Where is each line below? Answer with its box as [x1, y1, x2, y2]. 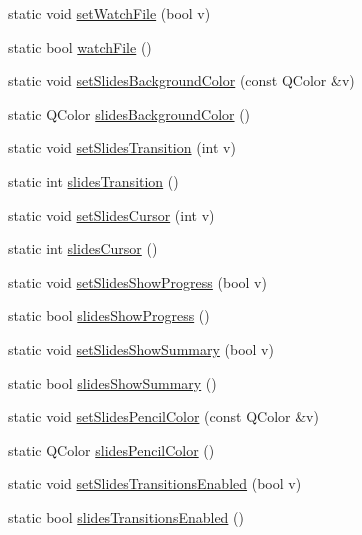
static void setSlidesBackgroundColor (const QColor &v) [8, 70, 355, 91]
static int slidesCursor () [8, 238, 158, 259]
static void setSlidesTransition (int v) [8, 137, 236, 158]
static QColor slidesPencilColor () [8, 439, 215, 460]
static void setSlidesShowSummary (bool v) [8, 338, 274, 359]
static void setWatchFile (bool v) [8, 3, 211, 23]
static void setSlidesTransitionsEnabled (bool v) [8, 473, 302, 494]
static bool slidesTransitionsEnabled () [8, 506, 244, 527]
